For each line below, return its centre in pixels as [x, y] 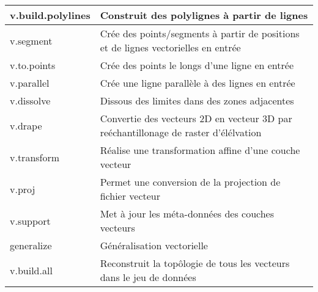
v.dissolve [30, 100]
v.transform [35, 157]
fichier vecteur [130, 196]
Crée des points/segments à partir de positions [200, 33]
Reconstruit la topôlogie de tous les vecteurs [195, 263]
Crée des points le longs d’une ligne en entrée [197, 65]
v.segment [31, 40]
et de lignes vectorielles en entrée [170, 47]
